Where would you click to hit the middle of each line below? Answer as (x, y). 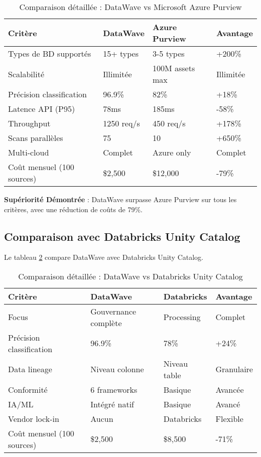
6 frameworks (114, 389)
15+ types (121, 53)
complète (106, 323)
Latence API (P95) (42, 109)
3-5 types (168, 53)
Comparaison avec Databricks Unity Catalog (122, 236)
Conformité (28, 389)
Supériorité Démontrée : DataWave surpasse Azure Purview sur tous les (120, 199)
